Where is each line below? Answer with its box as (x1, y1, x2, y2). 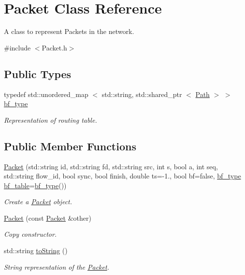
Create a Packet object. (4, 196, 72, 207)
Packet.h (42, 42, 67, 52)
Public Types (4, 66, 72, 81)
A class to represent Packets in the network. (4, 26, 134, 36)
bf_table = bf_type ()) (4, 180, 67, 190)
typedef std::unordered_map (4, 89, 88, 99)
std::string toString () (4, 245, 68, 256)
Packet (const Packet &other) (4, 212, 91, 223)
